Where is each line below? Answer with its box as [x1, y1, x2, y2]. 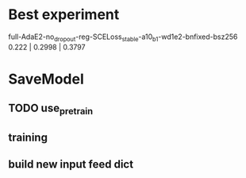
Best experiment [8, 6, 120, 24]
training [8, 130, 48, 144]
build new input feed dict [8, 157, 133, 172]
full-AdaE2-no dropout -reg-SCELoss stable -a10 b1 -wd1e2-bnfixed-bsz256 [8, 32, 238, 43]
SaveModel [8, 70, 85, 88]
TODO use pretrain [8, 102, 94, 117]
